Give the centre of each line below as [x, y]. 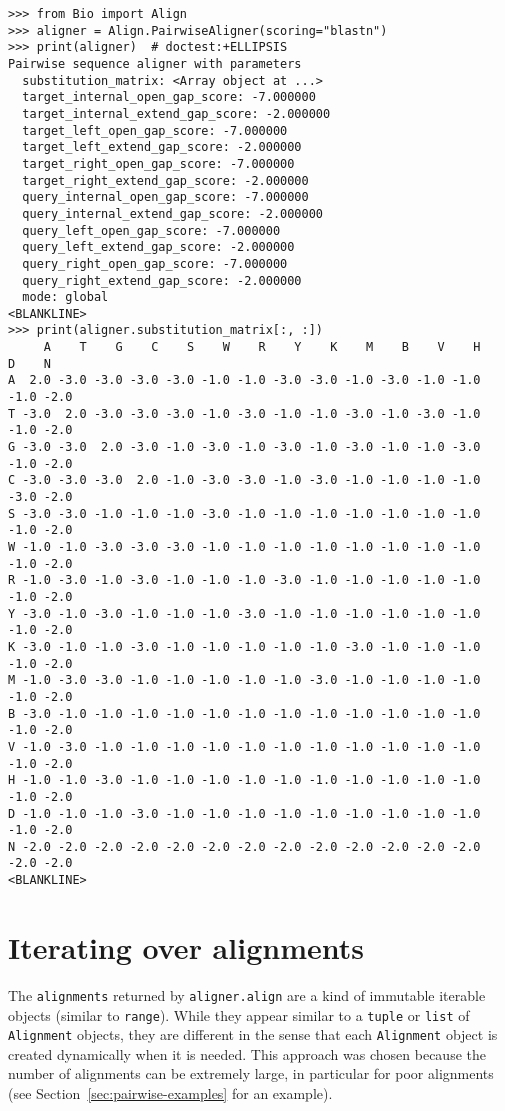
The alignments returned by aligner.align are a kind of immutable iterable [247, 994]
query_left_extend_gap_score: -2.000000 [158, 247]
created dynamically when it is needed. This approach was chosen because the [247, 1053]
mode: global [65, 297]
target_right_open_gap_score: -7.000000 [158, 163]
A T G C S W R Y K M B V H [262, 347]
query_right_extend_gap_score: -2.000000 [162, 280]
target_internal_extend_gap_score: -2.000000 [176, 113]
